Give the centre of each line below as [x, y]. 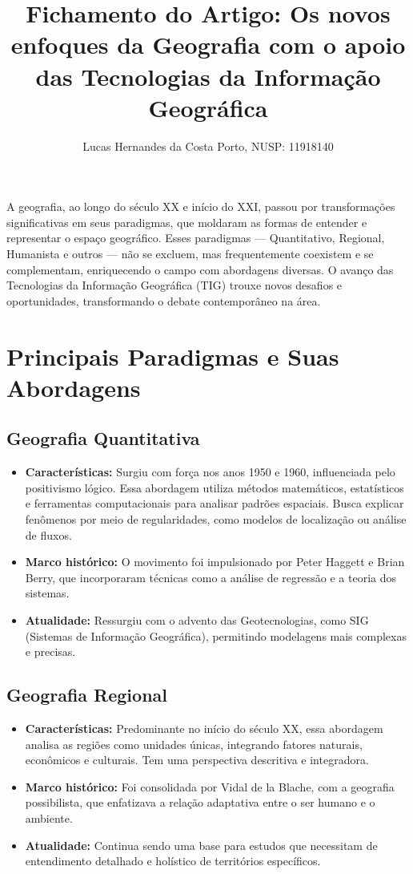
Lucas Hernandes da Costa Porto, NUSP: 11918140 [208, 146]
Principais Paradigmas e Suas [173, 356]
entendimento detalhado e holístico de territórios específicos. [173, 861]
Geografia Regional [87, 695]
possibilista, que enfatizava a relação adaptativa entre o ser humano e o [200, 802]
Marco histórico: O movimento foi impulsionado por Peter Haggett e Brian [215, 562]
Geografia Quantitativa [103, 438]
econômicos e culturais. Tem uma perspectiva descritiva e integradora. [197, 760]
